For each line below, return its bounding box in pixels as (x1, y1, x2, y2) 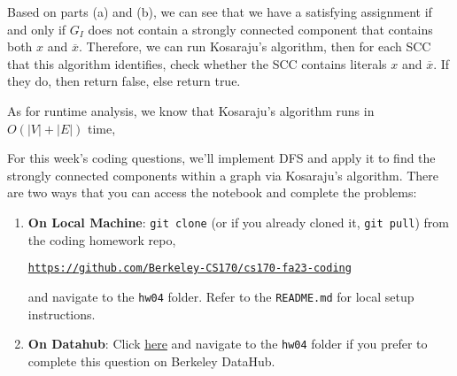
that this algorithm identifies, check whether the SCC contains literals (7, 54, 387, 73)
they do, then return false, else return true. (7, 72, 241, 90)
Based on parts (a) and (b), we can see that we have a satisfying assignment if (7, 3, 432, 20)
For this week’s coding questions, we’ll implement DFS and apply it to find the (7, 149, 436, 167)
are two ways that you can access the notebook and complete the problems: (7, 183, 417, 202)
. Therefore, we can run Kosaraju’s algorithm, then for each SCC (79, 37, 431, 56)
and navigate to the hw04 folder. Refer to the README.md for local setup (27, 287, 414, 305)
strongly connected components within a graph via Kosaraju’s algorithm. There (7, 165, 439, 184)
